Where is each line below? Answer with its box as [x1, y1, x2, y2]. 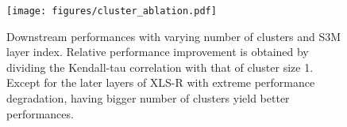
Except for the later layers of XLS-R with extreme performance [6, 74, 315, 91]
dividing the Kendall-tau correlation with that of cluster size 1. [6, 58, 314, 75]
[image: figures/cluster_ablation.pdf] [6, 6, 217, 17]
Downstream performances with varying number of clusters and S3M [6, 28, 341, 44]
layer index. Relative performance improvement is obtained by [6, 43, 309, 60]
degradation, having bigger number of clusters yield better [6, 90, 290, 106]
